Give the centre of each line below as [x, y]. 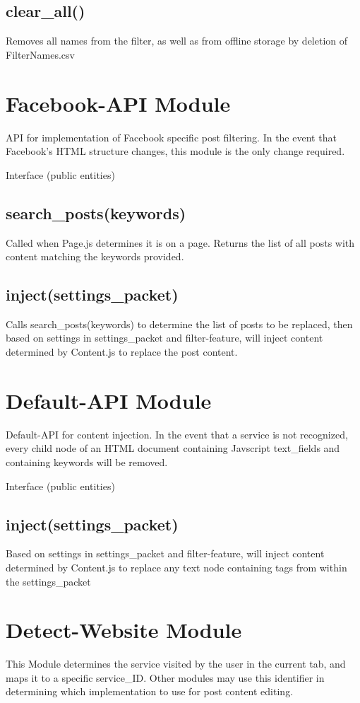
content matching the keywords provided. [95, 256]
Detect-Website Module [124, 630]
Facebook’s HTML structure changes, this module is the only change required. [175, 151]
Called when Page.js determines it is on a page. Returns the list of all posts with [180, 242]
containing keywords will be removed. [87, 461]
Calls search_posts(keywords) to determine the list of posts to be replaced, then [179, 324]
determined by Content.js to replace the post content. [122, 352]
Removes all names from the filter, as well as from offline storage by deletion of [177, 41]
